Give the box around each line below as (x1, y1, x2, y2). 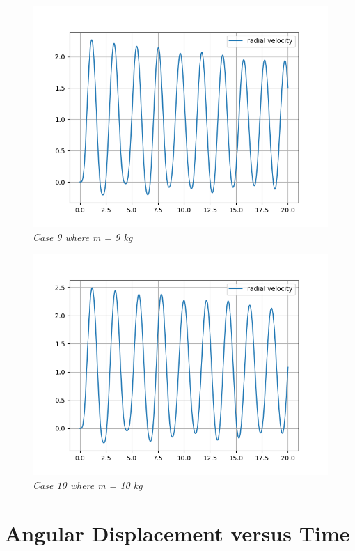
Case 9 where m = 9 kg (33, 229, 133, 244)
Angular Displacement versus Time (5, 518, 350, 547)
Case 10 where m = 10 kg (33, 477, 143, 492)
